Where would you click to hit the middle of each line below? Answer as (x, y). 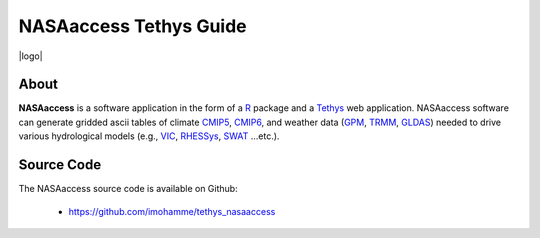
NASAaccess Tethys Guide (132, 26)
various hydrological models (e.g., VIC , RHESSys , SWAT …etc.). (149, 136)
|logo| (31, 56)
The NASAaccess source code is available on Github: (128, 189)
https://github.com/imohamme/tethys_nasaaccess (172, 211)
